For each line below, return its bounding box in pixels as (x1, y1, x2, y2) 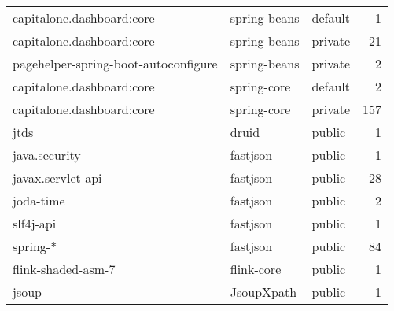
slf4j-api (13, 214, 57, 232)
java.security (13, 146, 81, 164)
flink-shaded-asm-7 (13, 260, 116, 278)
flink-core (230, 260, 282, 278)
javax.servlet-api (13, 168, 102, 187)
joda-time (13, 191, 65, 209)
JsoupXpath (230, 283, 297, 301)
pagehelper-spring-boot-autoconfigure (13, 54, 218, 72)
